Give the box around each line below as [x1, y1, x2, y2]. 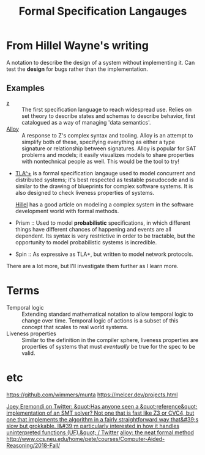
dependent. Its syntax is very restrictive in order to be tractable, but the [15, 232, 195, 239]
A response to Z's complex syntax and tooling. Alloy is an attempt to [21, 131, 193, 139]
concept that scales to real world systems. [21, 323, 129, 330]
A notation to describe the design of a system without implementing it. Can [6, 59, 195, 66]
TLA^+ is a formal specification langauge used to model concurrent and [15, 169, 196, 177]
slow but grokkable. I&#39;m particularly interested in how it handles [6, 422, 179, 429]
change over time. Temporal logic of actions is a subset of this [21, 316, 179, 324]
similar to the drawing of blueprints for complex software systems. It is [15, 182, 193, 190]
